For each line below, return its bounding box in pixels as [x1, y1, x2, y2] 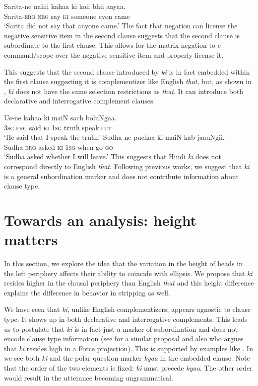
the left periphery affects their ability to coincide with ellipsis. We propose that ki [4, 268, 253, 278]
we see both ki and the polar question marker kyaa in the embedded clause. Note [4, 353, 250, 363]
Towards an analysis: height [4, 209, 197, 230]
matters [4, 229, 58, 250]
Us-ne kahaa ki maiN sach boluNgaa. [4, 112, 117, 122]
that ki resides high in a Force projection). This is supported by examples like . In [4, 343, 253, 353]
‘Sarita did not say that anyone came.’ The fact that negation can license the [4, 20, 238, 31]
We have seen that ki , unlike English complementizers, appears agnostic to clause [4, 304, 251, 314]
